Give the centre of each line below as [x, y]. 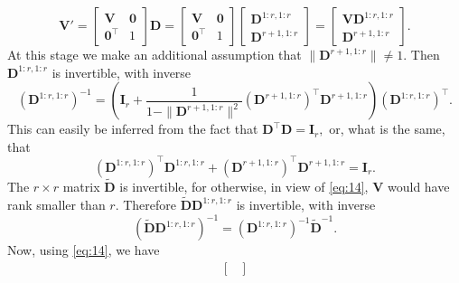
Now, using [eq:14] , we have [84, 250]
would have [418, 187]
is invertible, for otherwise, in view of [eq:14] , [244, 187]
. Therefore [146, 204]
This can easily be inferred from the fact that [133, 129]
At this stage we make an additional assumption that [155, 54]
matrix [81, 187]
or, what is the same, [387, 129]
